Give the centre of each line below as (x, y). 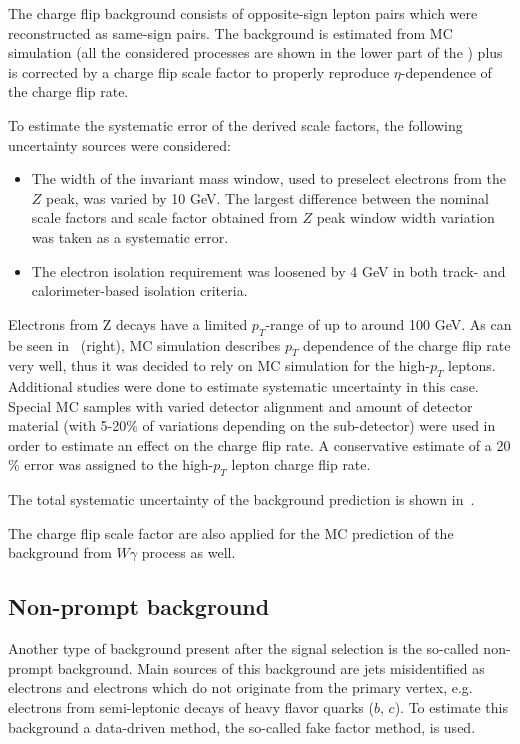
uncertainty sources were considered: (119, 144)
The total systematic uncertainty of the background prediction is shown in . (241, 499)
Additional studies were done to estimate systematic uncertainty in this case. (243, 386)
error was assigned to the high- (119, 464)
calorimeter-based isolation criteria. (139, 290)
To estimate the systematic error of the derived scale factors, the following (235, 124)
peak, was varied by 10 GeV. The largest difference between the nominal (267, 197)
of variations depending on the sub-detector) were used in (319, 425)
